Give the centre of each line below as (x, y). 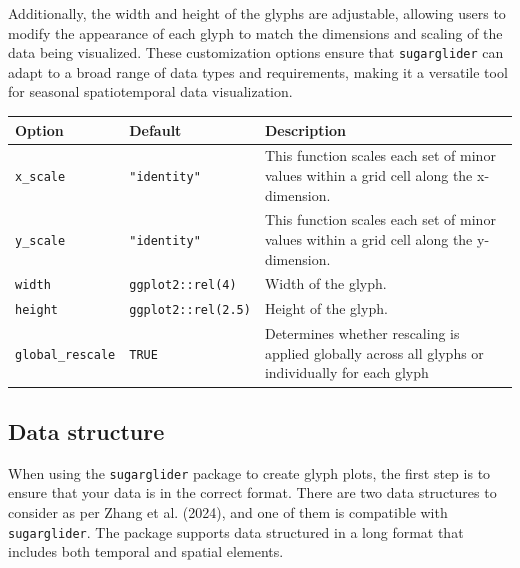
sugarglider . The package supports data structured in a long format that (236, 531)
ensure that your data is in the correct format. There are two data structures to (252, 492)
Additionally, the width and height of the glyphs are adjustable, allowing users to (257, 13)
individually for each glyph (346, 372)
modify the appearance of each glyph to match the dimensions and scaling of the (255, 32)
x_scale (40, 176)
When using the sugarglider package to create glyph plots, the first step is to (249, 472)
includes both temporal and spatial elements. (146, 551)
